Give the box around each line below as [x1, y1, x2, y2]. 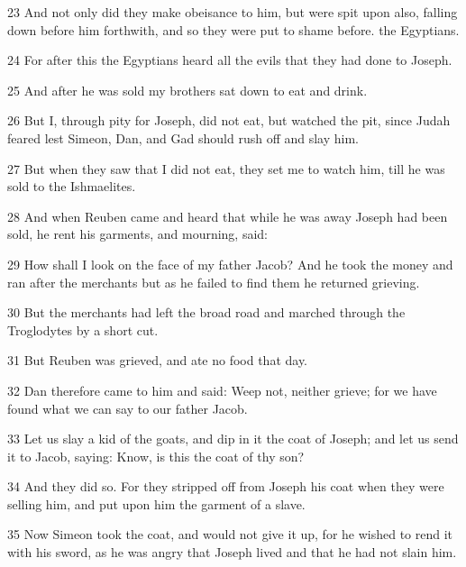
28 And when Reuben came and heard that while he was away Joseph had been [7, 206, 448, 225]
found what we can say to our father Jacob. [7, 398, 248, 417]
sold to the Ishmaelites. [7, 177, 136, 196]
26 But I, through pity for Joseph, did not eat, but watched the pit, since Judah [7, 111, 451, 130]
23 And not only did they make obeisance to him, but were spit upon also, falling [7, 3, 458, 21]
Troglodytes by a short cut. [7, 320, 159, 339]
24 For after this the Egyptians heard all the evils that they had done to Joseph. [7, 50, 452, 69]
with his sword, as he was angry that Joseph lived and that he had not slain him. [7, 543, 457, 562]
